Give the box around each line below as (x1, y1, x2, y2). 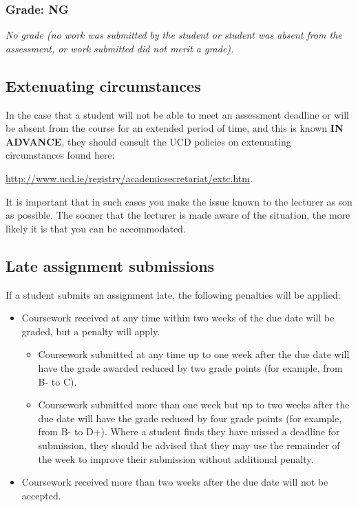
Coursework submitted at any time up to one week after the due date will (38, 347, 350, 361)
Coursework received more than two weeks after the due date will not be (21, 475, 328, 489)
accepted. (21, 488, 61, 502)
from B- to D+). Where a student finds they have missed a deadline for (38, 424, 340, 439)
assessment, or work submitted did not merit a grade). (6, 41, 234, 55)
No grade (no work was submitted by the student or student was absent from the (6, 28, 342, 42)
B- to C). (38, 374, 77, 388)
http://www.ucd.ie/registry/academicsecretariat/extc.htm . (6, 170, 253, 185)
